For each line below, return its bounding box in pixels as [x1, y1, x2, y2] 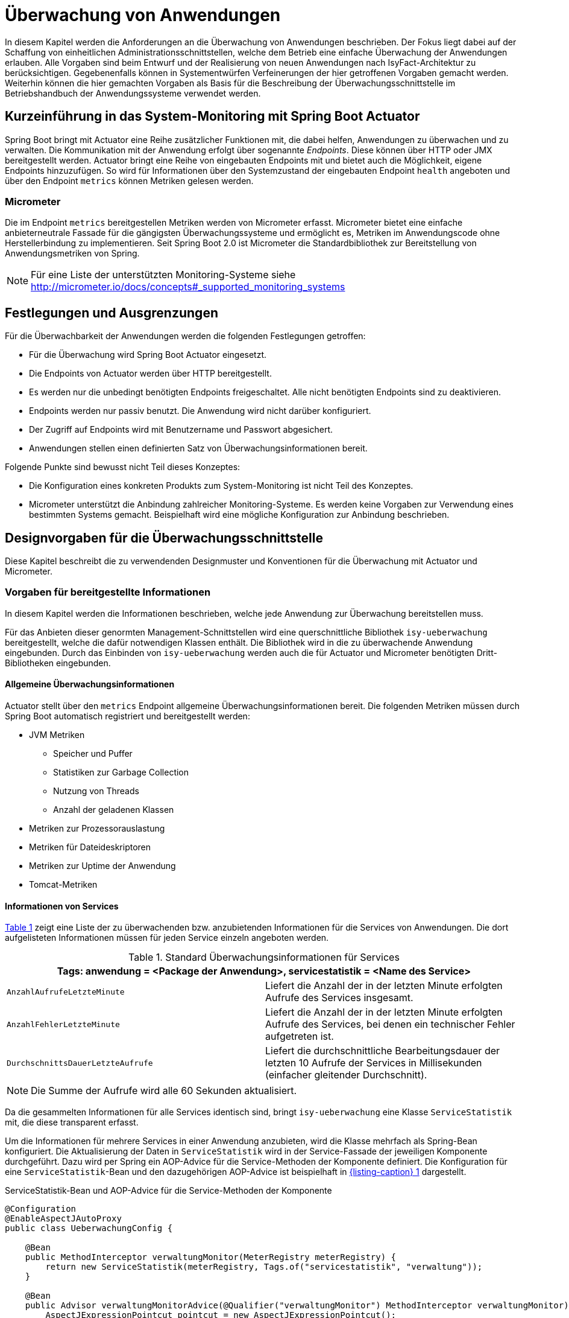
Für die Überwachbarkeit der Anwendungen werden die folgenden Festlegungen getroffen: [5, 331, 366, 342]
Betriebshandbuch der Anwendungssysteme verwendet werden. [5, 88, 261, 98]
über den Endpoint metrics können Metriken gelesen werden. [5, 175, 254, 186]
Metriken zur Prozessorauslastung [29, 823, 165, 833]
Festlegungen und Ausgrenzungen [5, 305, 218, 320]
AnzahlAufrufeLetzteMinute [7, 987, 125, 996]
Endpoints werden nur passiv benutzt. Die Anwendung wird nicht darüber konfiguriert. [29, 406, 371, 416]
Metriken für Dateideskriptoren [29, 842, 151, 852]
